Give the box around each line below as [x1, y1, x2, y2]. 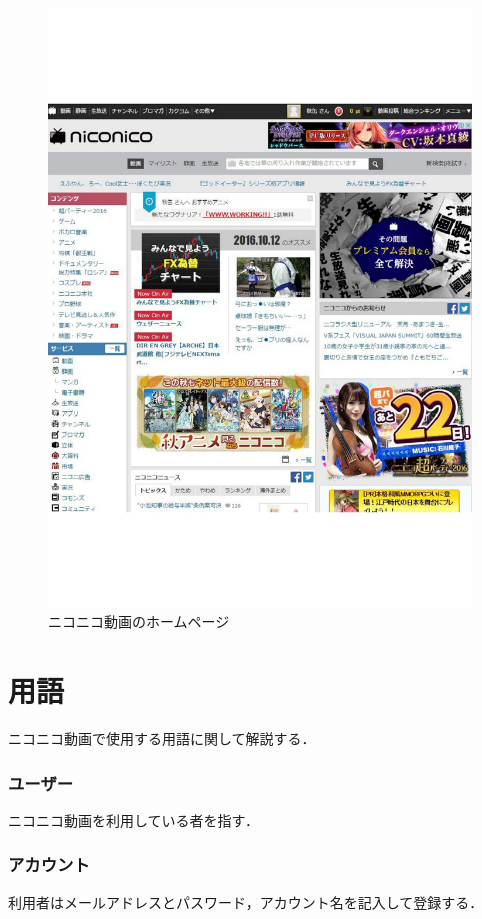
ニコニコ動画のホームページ [48, 611, 230, 632]
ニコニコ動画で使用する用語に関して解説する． [8, 728, 316, 748]
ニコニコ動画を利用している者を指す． [8, 809, 260, 830]
